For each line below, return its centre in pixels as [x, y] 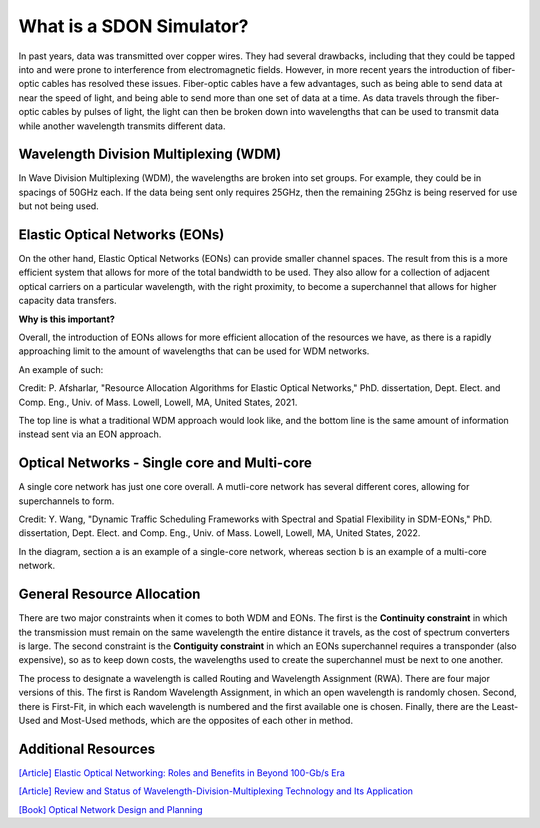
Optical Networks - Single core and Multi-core [165, 463]
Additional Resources [86, 748]
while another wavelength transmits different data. [122, 126]
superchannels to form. [66, 501]
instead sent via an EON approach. [90, 434]
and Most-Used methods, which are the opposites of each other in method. [198, 720]
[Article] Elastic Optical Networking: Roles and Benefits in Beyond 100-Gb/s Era [181, 772]
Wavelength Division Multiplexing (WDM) [150, 154]
